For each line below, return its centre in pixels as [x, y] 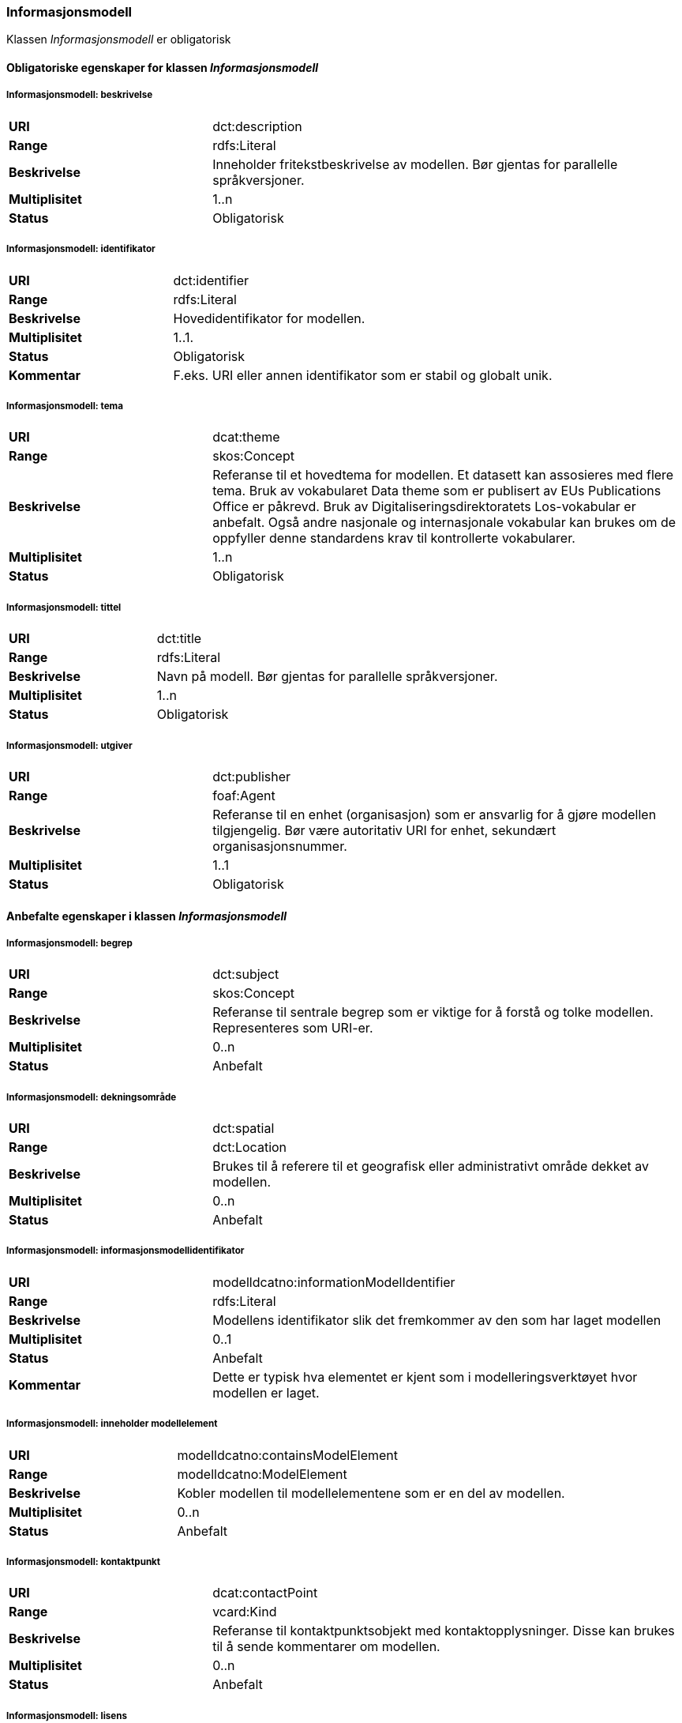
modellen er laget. [266, 1392]
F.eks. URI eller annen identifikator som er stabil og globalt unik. [363, 375]
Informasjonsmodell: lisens [67, 1715]
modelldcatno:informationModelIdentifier [334, 1282]
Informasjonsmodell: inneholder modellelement [112, 1424]
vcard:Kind [245, 1612]
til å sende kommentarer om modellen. [326, 1647]
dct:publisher [252, 776]
